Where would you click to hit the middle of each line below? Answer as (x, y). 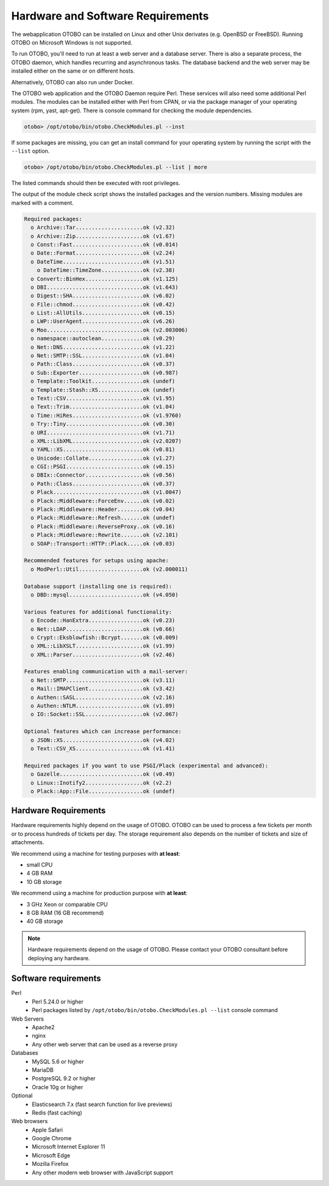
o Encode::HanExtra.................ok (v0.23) (103, 620)
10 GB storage (44, 881)
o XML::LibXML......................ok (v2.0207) (106, 441)
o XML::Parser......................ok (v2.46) (103, 654)
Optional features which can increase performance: (103, 732)
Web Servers (27, 1019)
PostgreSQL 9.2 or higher (64, 1079)
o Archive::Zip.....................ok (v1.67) (103, 236)
